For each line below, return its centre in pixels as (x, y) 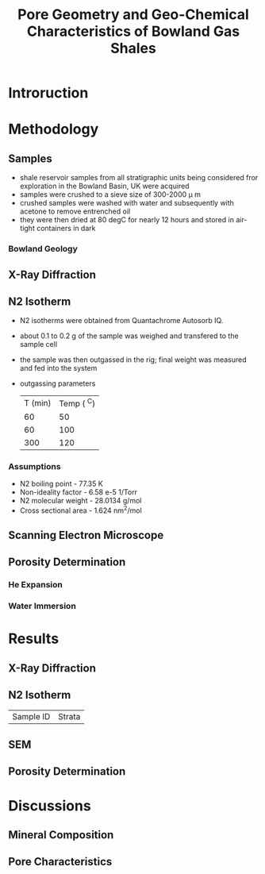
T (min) (37, 402)
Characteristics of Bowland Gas (133, 31)
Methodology (54, 129)
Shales (133, 48)
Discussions (50, 805)
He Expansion (36, 585)
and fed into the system (58, 368)
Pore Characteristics (60, 862)
